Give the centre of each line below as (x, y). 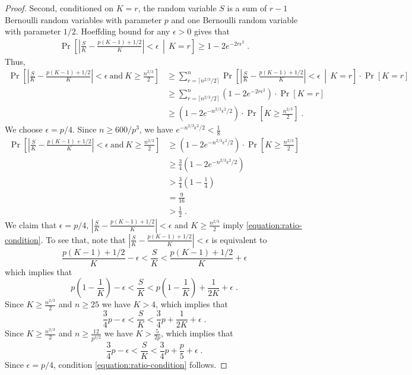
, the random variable (177, 8)
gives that (212, 31)
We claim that (31, 224)
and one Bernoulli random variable (234, 19)
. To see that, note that (83, 239)
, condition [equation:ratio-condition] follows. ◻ (140, 364)
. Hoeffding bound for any (123, 31)
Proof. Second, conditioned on (59, 8)
